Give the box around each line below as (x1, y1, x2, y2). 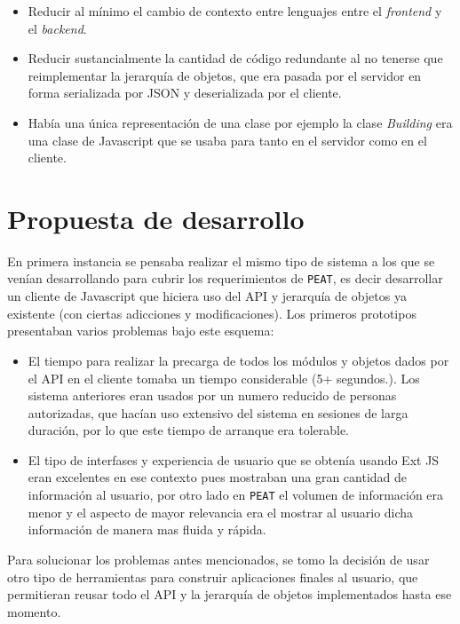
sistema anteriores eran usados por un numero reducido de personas (28, 386, 397, 405)
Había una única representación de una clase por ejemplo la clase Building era (28, 113, 453, 131)
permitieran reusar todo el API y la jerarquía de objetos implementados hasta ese (7, 585, 452, 604)
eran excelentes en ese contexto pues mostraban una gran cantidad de (28, 468, 408, 486)
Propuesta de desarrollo (7, 200, 305, 236)
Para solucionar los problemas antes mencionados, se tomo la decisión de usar (7, 549, 430, 568)
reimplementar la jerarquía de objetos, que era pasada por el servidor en (28, 66, 422, 84)
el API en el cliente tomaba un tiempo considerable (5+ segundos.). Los (28, 368, 420, 387)
